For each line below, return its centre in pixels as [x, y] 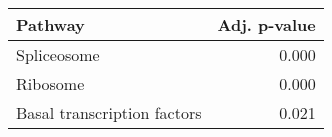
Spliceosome [58, 54]
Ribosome [50, 83]
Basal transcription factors [109, 112]
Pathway [50, 24]
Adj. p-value [266, 24]
